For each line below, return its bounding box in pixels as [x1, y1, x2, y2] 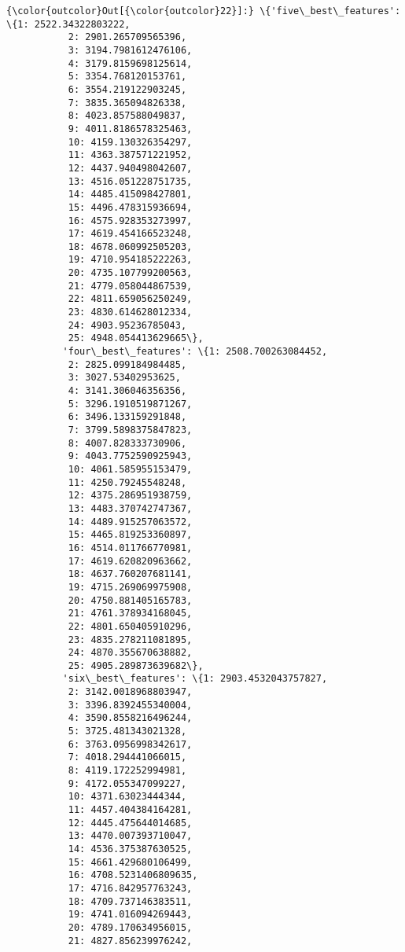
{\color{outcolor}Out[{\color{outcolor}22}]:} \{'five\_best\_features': [6, 6, 401, 17]
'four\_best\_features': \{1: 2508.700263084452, [62, 346, 328, 358]
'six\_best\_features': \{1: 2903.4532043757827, [62, 673, 328, 685]
